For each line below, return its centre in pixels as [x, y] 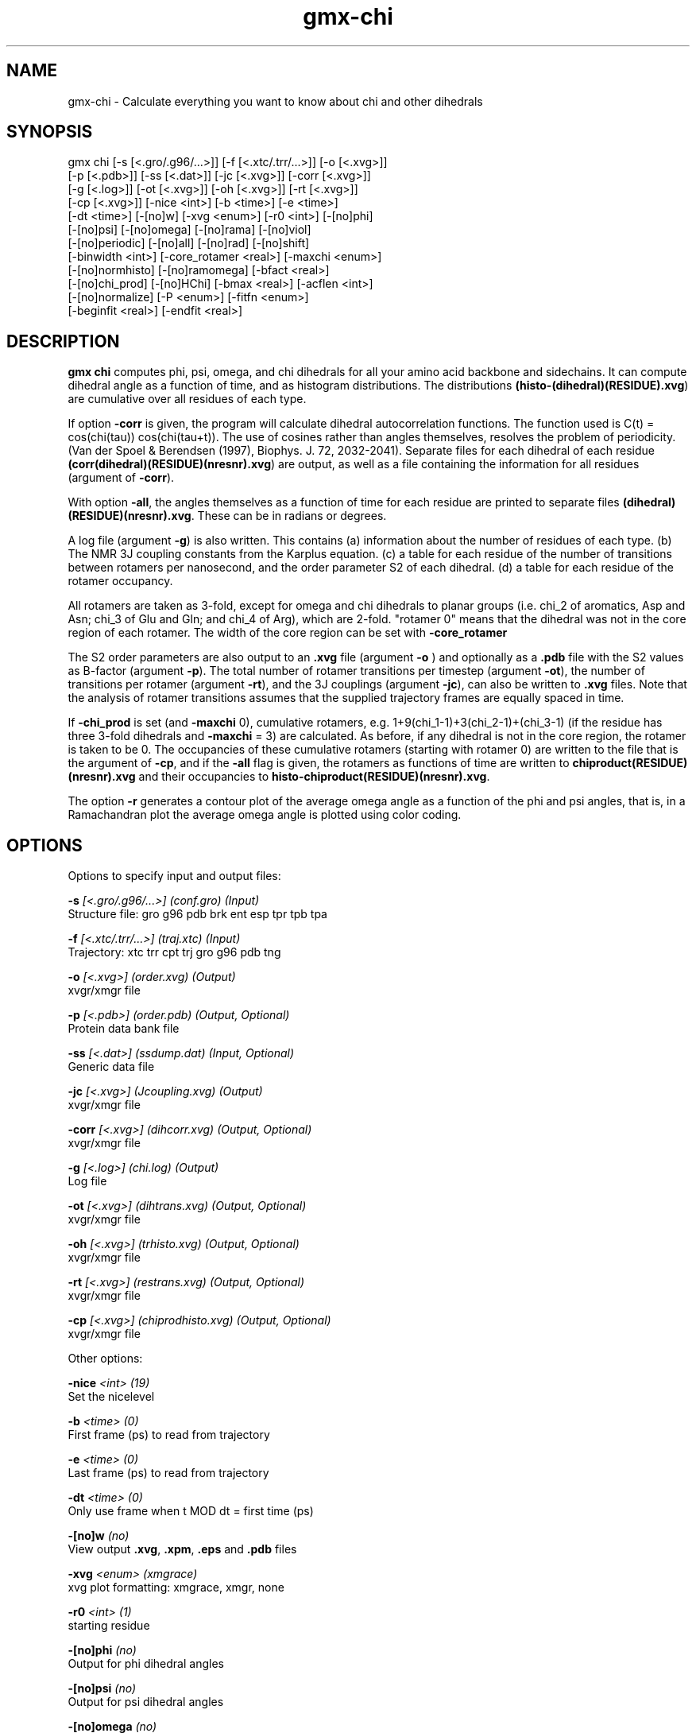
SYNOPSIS [50, 132]
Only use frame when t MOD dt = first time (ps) [191, 1511]
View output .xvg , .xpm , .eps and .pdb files [182, 1549]
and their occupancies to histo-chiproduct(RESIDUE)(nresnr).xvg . [314, 777]
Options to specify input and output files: [174, 876]
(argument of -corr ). [121, 478]
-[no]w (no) [99, 1536]
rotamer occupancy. [120, 581]
